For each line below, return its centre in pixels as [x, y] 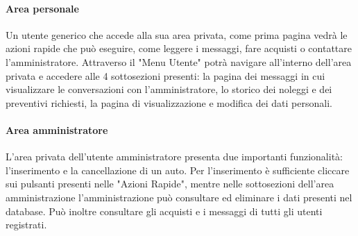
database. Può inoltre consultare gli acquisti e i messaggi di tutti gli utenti [164, 211]
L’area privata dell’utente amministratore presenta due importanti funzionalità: [174, 157]
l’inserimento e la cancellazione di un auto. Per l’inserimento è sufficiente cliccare [178, 170]
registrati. [26, 225]
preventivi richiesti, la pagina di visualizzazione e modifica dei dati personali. [169, 102]
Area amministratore [57, 129]
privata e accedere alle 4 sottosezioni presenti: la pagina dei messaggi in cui [165, 75]
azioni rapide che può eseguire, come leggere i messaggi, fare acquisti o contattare [179, 48]
